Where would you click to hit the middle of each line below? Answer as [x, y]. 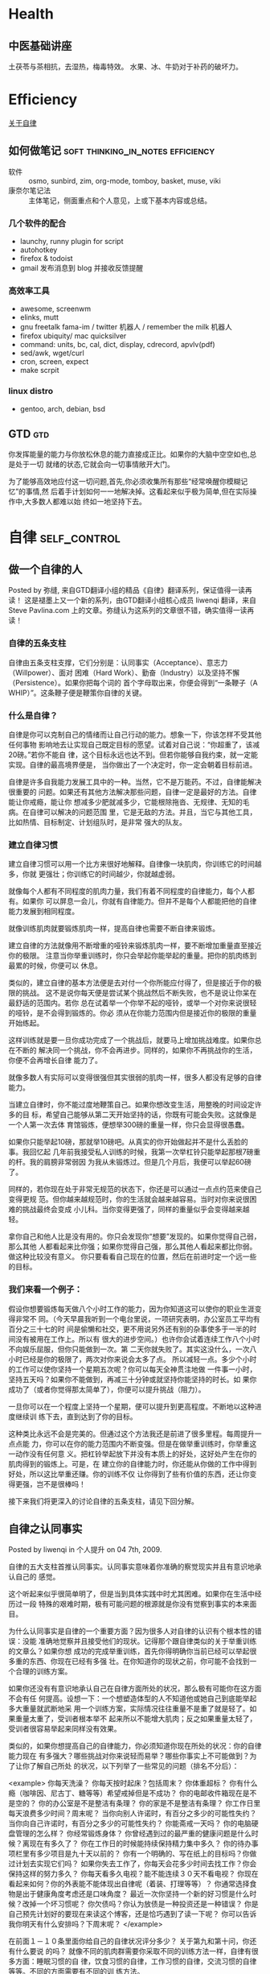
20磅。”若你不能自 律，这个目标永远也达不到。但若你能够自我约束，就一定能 [133, 755]
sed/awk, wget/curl [52, 353]
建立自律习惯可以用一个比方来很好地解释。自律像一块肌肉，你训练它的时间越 [135, 864]
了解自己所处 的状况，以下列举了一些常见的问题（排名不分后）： [134, 1766]
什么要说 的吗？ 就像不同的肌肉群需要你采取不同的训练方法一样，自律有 [133, 1951]
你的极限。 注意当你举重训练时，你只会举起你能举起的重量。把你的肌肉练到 [133, 956]
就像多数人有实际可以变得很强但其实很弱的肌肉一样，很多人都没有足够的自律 [135, 1078]
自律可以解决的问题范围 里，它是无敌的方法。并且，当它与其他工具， [143, 812]
